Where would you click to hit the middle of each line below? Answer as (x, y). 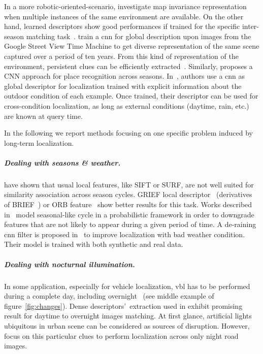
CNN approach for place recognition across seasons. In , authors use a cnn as (125, 76)
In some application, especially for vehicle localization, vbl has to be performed (127, 286)
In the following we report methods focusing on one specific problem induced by (128, 133)
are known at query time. (43, 116)
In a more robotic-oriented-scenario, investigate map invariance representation (125, 6)
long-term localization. (39, 142)
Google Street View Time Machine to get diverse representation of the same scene (132, 46)
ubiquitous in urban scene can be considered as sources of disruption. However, (127, 325)
